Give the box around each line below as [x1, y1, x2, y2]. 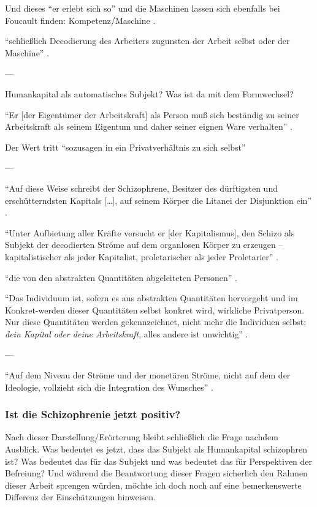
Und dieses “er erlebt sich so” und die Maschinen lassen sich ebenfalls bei [5, 2, 280, 14]
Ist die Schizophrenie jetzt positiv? [5, 407, 181, 422]
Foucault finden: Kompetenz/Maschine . [5, 13, 156, 26]
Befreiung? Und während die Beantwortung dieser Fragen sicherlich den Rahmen [5, 467, 308, 479]
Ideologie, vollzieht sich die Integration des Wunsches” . [5, 380, 213, 393]
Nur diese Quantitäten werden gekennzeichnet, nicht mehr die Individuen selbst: [5, 315, 307, 328]
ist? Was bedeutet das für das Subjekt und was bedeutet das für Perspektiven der [5, 454, 313, 467]
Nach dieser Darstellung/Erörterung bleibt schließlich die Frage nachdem [5, 430, 278, 443]
